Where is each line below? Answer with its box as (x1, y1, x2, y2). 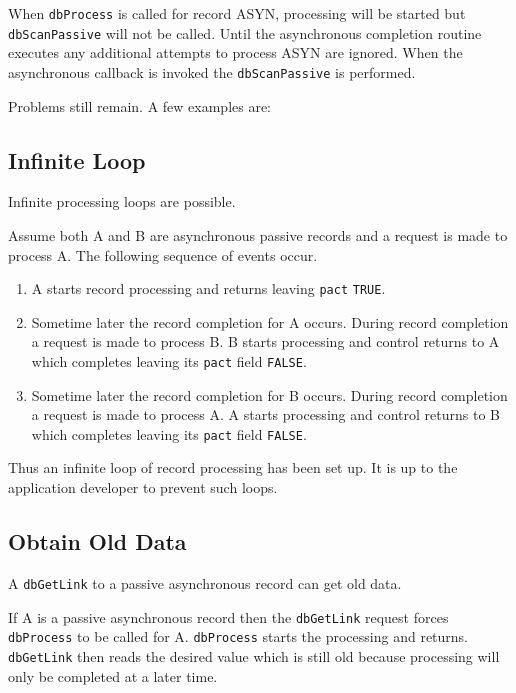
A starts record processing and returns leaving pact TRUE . (31, 278, 386, 299)
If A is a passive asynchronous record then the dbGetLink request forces (8, 606, 449, 627)
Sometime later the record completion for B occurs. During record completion (31, 384, 508, 405)
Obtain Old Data (8, 526, 187, 557)
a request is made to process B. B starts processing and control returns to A (31, 331, 500, 352)
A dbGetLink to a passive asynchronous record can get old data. (8, 572, 402, 593)
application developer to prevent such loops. (8, 477, 278, 498)
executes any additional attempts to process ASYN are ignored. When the (8, 42, 463, 63)
